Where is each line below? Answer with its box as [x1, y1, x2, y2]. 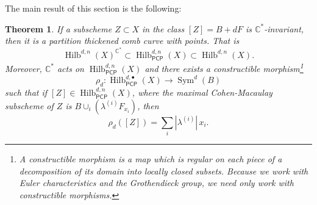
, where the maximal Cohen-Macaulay [132, 86, 272, 99]
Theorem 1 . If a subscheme [5, 22, 112, 35]
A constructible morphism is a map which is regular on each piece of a [19, 153, 282, 165]
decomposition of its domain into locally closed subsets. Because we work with [19, 164, 308, 177]
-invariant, [264, 22, 304, 35]
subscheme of [5, 99, 54, 112]
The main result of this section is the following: [5, 2, 182, 14]
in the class [142, 22, 185, 35]
